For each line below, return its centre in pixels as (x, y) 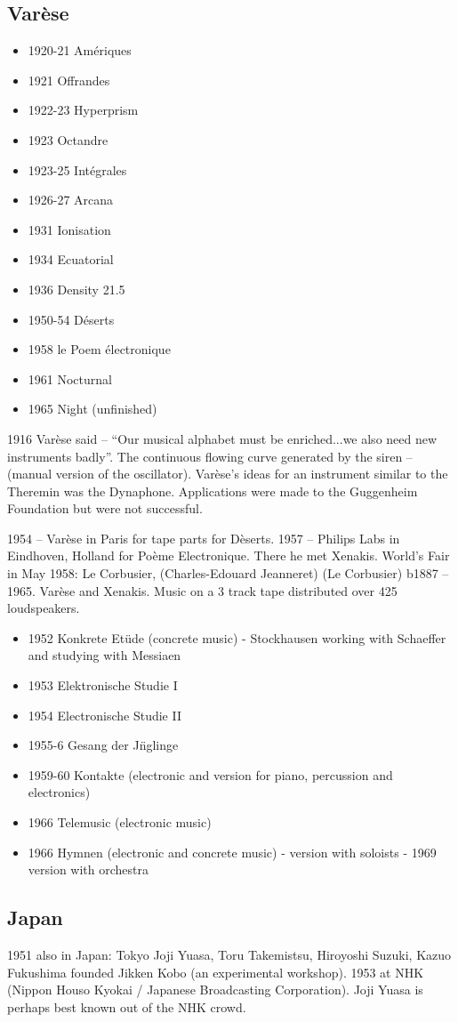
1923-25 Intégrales (77, 169)
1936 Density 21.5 (76, 289)
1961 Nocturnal (70, 378)
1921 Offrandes (69, 80)
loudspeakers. (44, 608)
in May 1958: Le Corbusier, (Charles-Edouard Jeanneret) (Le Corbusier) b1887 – (228, 573)
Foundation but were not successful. (105, 508)
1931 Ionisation (69, 229)
